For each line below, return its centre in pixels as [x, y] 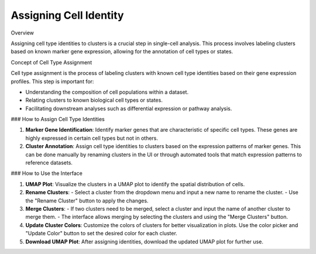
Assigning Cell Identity [67, 15]
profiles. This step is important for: [52, 81]
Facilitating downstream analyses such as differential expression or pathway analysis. [129, 108]
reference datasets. [49, 163]
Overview [23, 33]
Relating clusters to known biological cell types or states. [94, 100]
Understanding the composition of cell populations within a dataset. [107, 92]
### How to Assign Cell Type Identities [58, 119]
